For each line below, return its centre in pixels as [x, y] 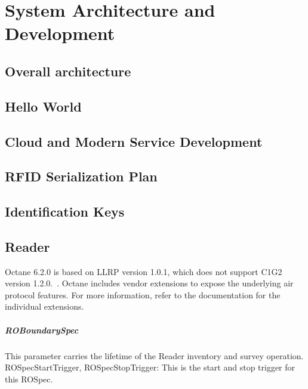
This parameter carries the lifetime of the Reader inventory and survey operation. [154, 355]
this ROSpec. [29, 379]
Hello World [43, 106]
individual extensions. [44, 306]
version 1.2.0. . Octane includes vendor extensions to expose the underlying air [149, 283]
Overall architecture [68, 71]
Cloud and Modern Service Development [134, 141]
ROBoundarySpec [42, 330]
